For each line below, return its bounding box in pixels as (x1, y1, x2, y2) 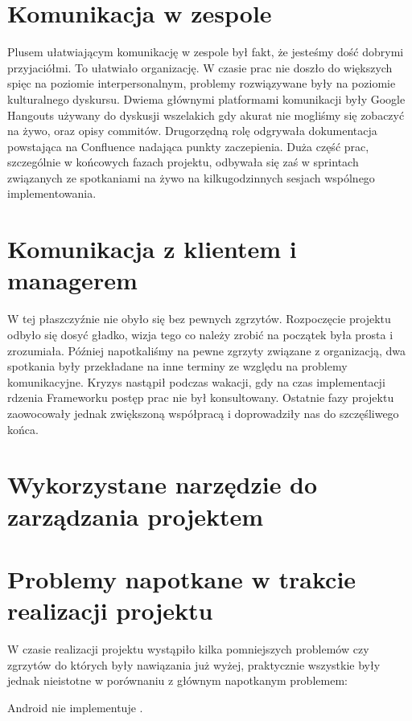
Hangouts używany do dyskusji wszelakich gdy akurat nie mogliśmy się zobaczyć (7, 106, 405, 123)
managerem (7, 264, 138, 297)
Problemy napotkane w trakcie (7, 562, 356, 595)
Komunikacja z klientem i (7, 232, 297, 265)
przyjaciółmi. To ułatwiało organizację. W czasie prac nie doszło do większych (7, 59, 393, 76)
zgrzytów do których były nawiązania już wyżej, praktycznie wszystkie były (7, 656, 381, 673)
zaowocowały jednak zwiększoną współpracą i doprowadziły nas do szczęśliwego (7, 404, 399, 421)
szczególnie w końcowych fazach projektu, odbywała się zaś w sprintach (7, 154, 359, 170)
